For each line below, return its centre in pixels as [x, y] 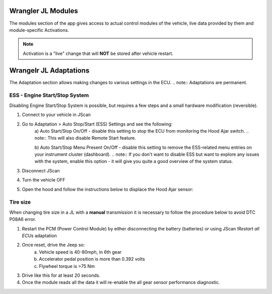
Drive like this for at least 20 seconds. [61, 275]
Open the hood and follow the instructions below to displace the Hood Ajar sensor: [108, 189]
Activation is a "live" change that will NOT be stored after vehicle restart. [98, 53]
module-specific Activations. [39, 30]
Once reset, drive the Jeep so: [53, 245]
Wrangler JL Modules [44, 11]
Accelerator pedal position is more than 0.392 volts [92, 259]
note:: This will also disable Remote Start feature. [85, 138]
